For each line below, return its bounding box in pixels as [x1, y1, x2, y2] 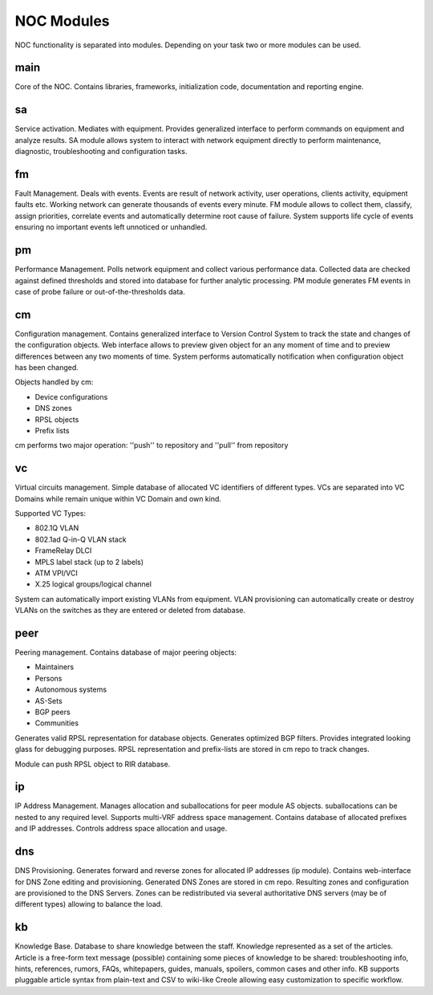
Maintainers [34, 662, 75, 672]
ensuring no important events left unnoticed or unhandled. [14, 222, 208, 232]
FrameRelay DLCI [34, 546, 92, 555]
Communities [34, 718, 79, 728]
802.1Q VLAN [34, 523, 79, 533]
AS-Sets [34, 696, 63, 705]
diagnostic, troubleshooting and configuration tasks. [14, 147, 188, 156]
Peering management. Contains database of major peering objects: [14, 648, 237, 657]
